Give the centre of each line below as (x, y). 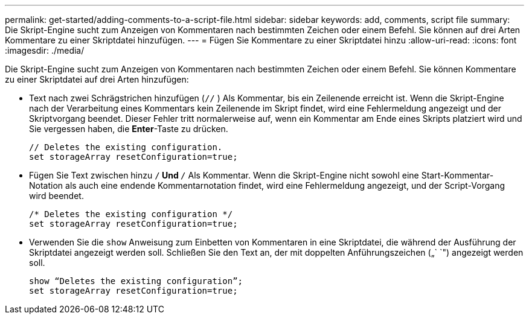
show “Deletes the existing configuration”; (136, 281)
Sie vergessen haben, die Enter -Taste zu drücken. (129, 129)
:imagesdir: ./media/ (45, 50)
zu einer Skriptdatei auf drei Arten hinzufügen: (97, 79)
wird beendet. (56, 196)
